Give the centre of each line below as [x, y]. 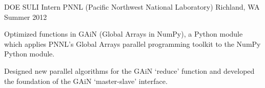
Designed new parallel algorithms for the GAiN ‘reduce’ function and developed [129, 70]
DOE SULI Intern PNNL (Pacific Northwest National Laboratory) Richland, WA [132, 7]
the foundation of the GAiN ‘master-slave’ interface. [86, 81]
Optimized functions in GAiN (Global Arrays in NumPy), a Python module [124, 34]
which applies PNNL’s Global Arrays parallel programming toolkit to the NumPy [132, 43]
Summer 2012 [26, 17]
